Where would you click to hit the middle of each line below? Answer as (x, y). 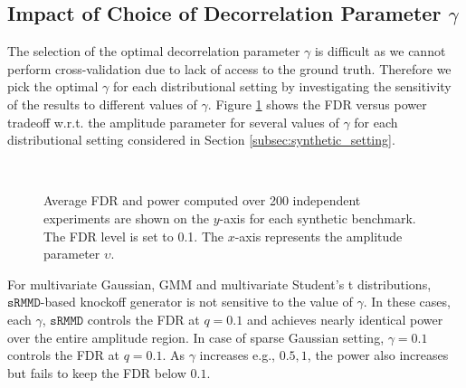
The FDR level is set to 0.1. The (134, 236)
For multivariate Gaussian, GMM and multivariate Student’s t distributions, (219, 284)
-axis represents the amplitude (319, 236)
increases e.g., (238, 355)
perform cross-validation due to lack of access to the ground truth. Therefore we (229, 68)
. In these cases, (407, 302)
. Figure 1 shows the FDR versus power (317, 104)
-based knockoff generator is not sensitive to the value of (196, 302)
